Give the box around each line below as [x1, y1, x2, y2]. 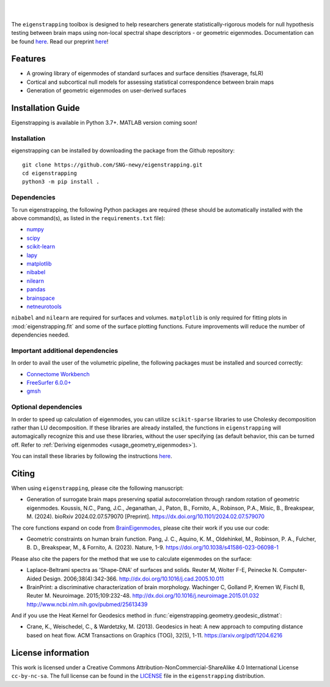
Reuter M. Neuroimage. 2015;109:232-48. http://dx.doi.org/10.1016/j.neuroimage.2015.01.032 [26, 592, 260, 600]
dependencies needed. [11, 331, 70, 339]
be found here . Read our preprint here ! [11, 37, 109, 45]
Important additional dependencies [11, 346, 119, 355]
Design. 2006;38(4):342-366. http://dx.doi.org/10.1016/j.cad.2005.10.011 [43, 575, 224, 582]
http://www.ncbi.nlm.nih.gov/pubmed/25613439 [26, 600, 148, 608]
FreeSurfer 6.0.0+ [26, 379, 71, 386]
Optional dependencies [11, 403, 82, 411]
